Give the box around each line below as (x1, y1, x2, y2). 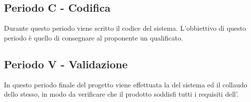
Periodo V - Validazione (4, 56, 128, 71)
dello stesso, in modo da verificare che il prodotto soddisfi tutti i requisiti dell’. (4, 89, 239, 99)
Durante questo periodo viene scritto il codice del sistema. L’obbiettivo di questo (4, 23, 246, 33)
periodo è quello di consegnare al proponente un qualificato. (4, 32, 183, 42)
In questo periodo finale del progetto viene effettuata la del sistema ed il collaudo (4, 79, 248, 89)
